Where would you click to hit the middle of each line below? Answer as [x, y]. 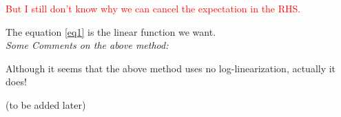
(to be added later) [46, 104]
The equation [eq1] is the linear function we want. [111, 31]
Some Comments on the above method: [87, 45]
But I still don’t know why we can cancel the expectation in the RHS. [153, 8]
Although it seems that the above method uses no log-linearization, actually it [171, 68]
